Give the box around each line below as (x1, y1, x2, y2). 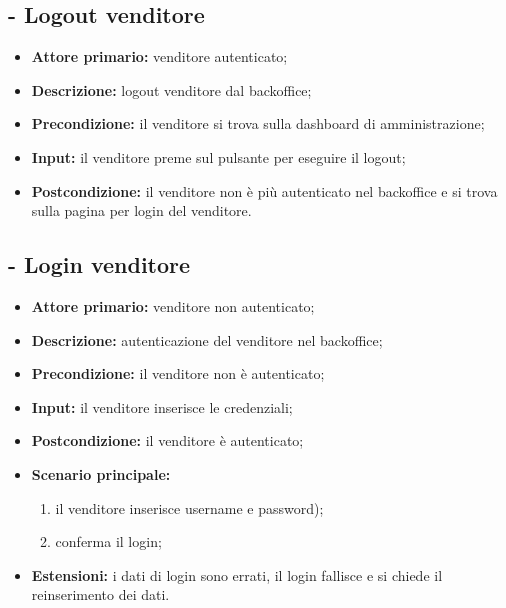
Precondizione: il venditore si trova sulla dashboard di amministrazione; (31, 113, 485, 134)
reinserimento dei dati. (31, 584, 170, 605)
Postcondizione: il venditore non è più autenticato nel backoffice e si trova (31, 180, 498, 201)
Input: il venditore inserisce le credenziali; (31, 396, 293, 417)
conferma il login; (55, 531, 162, 552)
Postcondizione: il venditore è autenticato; (31, 430, 304, 451)
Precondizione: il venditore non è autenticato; (31, 363, 325, 384)
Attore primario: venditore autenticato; (31, 46, 288, 67)
